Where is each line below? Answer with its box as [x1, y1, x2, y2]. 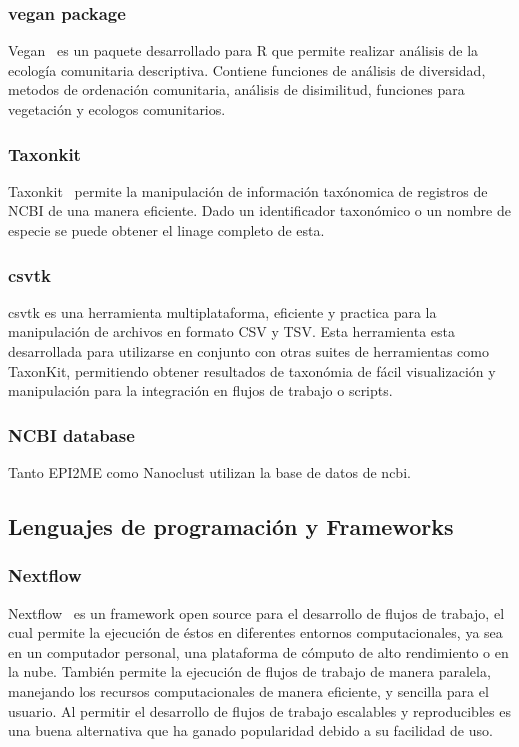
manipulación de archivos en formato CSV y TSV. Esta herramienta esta [8, 321, 456, 342]
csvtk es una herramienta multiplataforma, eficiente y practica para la [8, 301, 437, 322]
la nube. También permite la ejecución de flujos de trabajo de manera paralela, [8, 661, 491, 682]
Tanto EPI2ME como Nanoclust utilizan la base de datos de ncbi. [8, 462, 411, 482]
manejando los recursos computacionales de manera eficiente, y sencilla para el [8, 680, 489, 701]
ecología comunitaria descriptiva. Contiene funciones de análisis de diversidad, [8, 59, 486, 80]
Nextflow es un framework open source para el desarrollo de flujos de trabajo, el [8, 602, 505, 623]
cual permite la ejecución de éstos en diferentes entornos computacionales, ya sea [8, 622, 503, 643]
